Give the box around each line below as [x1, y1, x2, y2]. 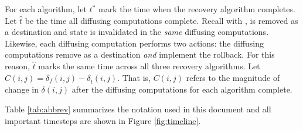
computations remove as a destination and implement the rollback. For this [5, 48, 275, 61]
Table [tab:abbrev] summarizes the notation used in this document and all [5, 102, 271, 115]
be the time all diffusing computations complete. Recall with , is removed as [25, 14, 298, 26]
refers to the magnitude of [186, 71, 280, 83]
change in [5, 83, 39, 95]
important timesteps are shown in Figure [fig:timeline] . [5, 114, 201, 126]
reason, [5, 59, 30, 72]
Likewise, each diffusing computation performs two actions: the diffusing [5, 37, 264, 49]
